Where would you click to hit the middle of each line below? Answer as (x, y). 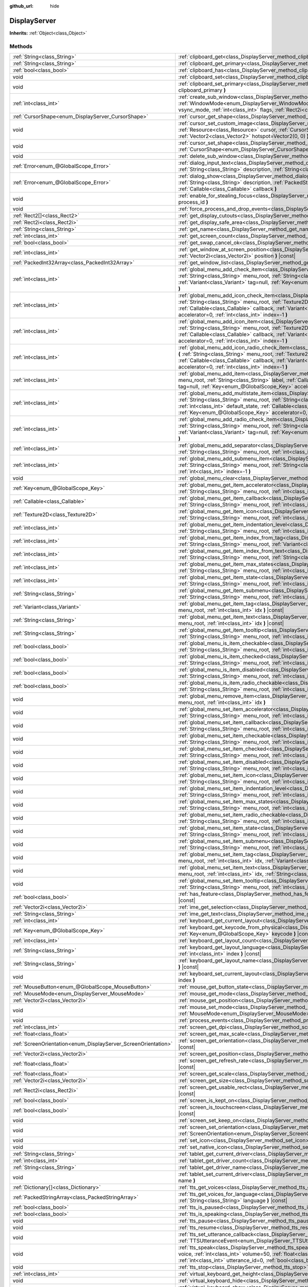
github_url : (21, 6)
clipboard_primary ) (202, 90)
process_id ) (193, 202)
